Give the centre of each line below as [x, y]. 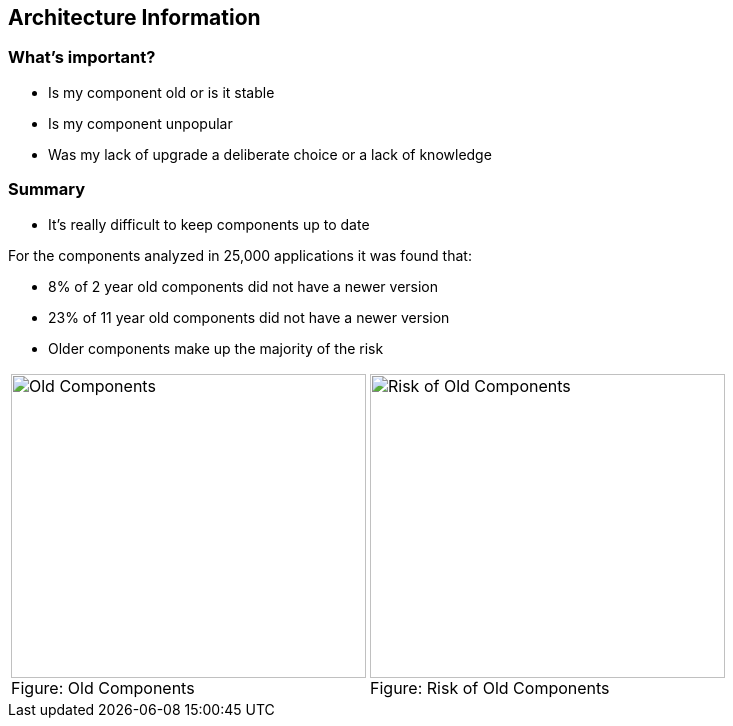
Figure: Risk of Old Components [490, 687]
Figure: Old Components [103, 687]
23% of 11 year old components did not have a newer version [249, 317]
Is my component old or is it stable [161, 92]
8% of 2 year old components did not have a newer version [243, 286]
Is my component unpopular [140, 123]
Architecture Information [134, 17]
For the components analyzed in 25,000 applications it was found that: [240, 255]
